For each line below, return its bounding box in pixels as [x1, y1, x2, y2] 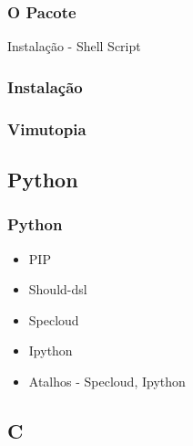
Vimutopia [7, 117, 86, 140]
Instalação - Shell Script [7, 37, 141, 56]
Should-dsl [28, 280, 87, 299]
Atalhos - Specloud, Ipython [28, 371, 186, 390]
